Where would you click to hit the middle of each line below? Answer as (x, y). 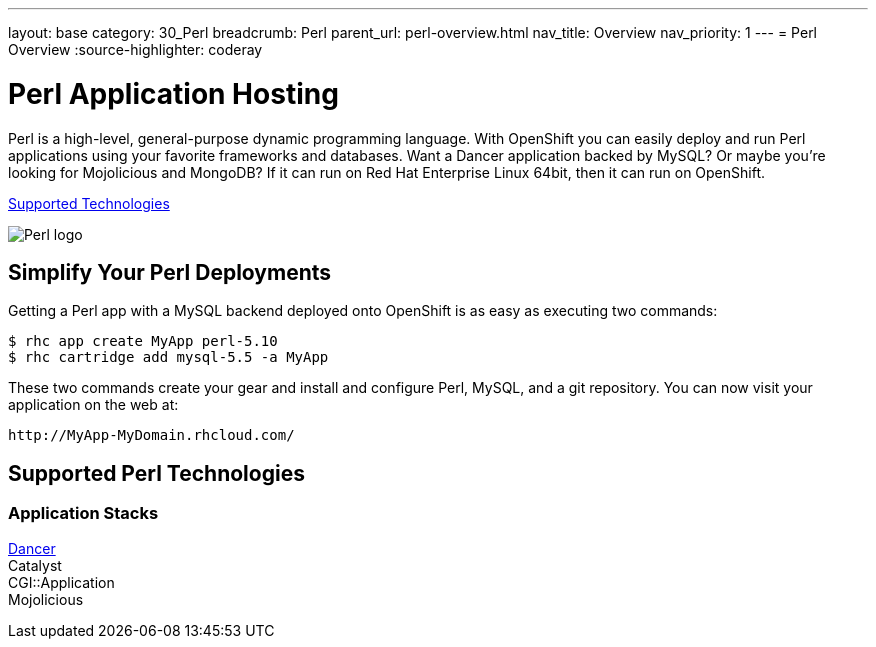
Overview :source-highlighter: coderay (135, 49)
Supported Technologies (89, 203)
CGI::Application (61, 582)
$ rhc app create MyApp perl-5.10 (143, 341)
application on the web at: (93, 405)
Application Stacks (83, 513)
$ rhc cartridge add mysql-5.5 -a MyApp (168, 357)
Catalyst (35, 565)
